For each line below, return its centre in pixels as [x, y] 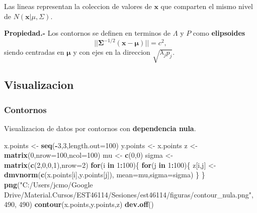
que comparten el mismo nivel [207, 6]
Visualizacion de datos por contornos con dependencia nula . [100, 128]
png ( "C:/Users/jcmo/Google [49, 185]
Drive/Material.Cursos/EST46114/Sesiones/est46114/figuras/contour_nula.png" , [129, 194]
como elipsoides [219, 33]
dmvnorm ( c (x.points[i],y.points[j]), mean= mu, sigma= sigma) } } [105, 175]
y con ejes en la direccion [112, 52]
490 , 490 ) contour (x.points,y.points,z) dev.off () [79, 204]
